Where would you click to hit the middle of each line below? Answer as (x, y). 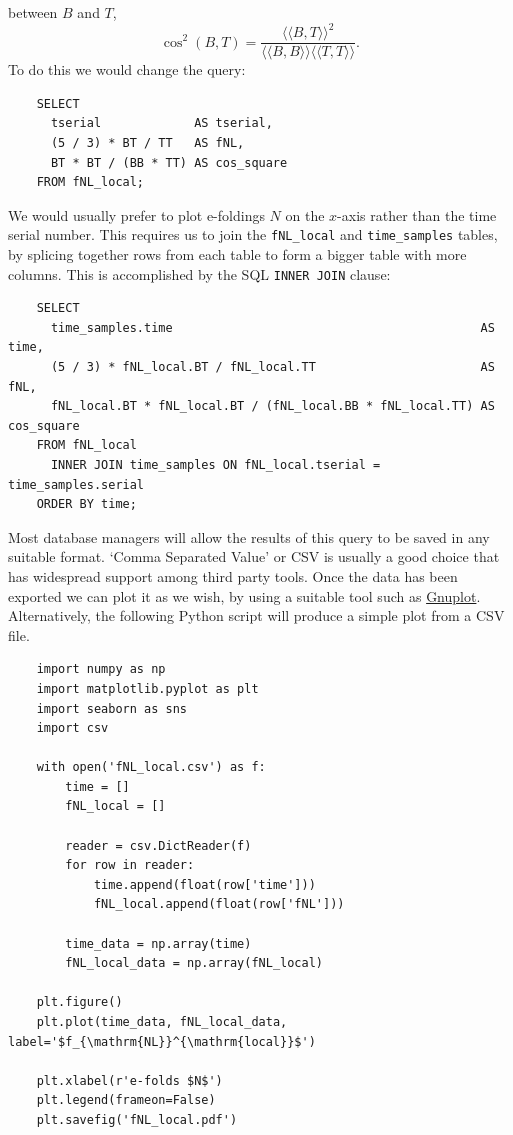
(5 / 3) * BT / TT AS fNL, (147, 142)
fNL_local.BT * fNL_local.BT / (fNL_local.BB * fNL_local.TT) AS (272, 406)
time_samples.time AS (272, 327)
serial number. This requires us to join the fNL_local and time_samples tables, (253, 234)
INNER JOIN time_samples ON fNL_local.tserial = (215, 464)
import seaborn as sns (111, 708)
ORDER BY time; (86, 504)
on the (305, 214)
